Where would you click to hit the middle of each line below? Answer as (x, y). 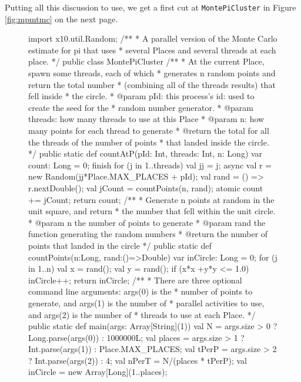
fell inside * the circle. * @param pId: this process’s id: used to (141, 96)
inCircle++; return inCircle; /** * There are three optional (135, 280)
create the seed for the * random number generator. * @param (141, 107)
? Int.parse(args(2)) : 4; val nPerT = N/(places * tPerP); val (138, 360)
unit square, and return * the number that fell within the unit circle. (152, 211)
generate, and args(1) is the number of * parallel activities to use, (146, 302)
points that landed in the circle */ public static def (120, 245)
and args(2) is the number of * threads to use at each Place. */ (142, 314)
